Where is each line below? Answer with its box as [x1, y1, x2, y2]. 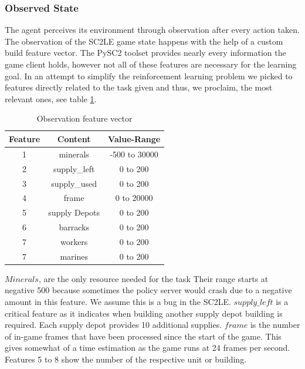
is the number [250, 318, 300, 331]
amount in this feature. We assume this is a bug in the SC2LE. [5, 296, 231, 307]
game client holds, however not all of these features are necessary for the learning [5, 58, 297, 70]
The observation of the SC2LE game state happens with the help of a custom [5, 35, 283, 47]
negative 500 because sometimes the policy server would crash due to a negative [5, 284, 292, 296]
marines [60, 250, 88, 262]
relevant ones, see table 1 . [5, 92, 97, 105]
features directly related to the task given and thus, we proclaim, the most [5, 81, 273, 93]
